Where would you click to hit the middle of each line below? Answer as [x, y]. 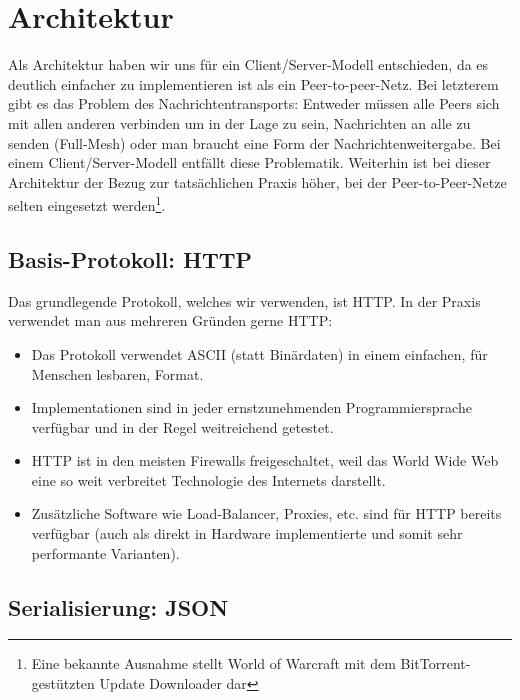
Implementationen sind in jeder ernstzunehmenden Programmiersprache [251, 407]
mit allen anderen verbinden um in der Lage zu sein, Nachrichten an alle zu [239, 122]
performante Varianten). [105, 552]
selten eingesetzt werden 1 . [87, 203]
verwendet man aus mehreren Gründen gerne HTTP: [170, 320]
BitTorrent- [435, 663]
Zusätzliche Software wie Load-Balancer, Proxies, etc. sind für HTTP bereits [266, 513]
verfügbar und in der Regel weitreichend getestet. [182, 426]
